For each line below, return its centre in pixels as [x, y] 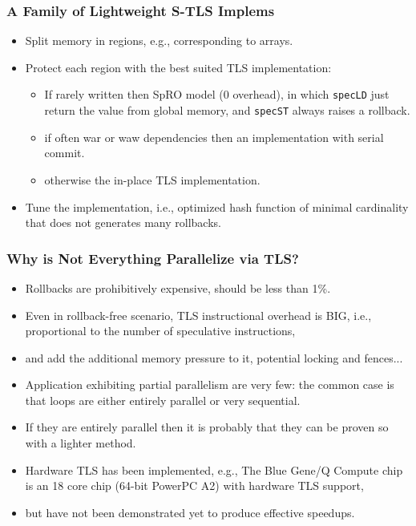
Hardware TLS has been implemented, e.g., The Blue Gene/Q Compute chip [214, 469]
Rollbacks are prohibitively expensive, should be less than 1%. [178, 287]
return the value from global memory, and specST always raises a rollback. [227, 110]
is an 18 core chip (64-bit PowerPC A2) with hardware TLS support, [194, 486]
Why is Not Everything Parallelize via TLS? [153, 258]
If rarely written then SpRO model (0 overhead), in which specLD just [217, 94]
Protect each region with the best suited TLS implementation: [178, 67]
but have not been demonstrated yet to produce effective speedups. [190, 512]
